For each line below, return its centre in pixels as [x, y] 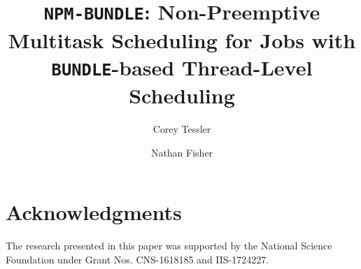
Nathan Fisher [182, 152]
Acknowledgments [94, 212]
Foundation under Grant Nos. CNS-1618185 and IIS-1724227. [137, 259]
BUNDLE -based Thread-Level [182, 67]
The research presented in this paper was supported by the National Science [169, 246]
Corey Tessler [182, 128]
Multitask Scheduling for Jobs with [182, 39]
